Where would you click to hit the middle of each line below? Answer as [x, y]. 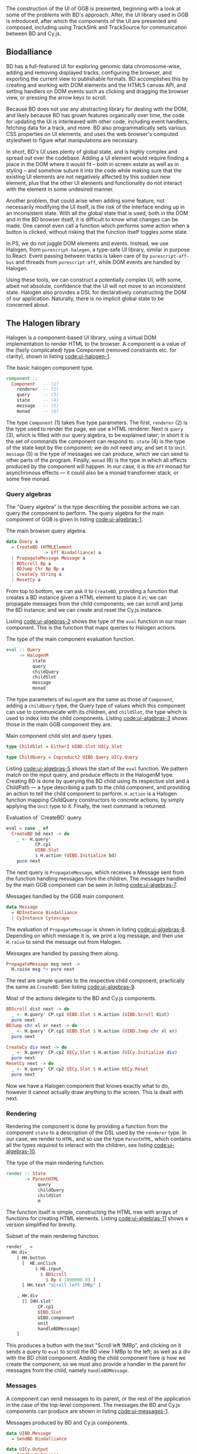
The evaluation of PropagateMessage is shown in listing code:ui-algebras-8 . [96, 929]
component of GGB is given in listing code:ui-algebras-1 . [75, 519]
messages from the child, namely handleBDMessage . [68, 1370]
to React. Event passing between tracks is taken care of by [77, 256]
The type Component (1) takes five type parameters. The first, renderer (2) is [97, 422]
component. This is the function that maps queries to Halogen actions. [91, 628]
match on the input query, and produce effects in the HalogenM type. [90, 774]
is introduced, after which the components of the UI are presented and [91, 21]
